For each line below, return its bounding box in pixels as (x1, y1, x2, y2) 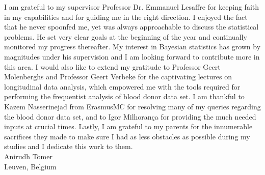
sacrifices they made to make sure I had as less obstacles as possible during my (4, 131, 250, 141)
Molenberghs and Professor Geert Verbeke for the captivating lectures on (4, 71, 232, 82)
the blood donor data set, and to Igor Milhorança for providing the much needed (4, 111, 256, 122)
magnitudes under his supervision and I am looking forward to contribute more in (4, 51, 260, 62)
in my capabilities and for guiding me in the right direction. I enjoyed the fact (4, 11, 248, 22)
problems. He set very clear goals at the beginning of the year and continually (4, 31, 247, 42)
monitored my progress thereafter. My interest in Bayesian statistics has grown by (4, 41, 261, 52)
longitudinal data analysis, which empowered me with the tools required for (4, 81, 241, 92)
